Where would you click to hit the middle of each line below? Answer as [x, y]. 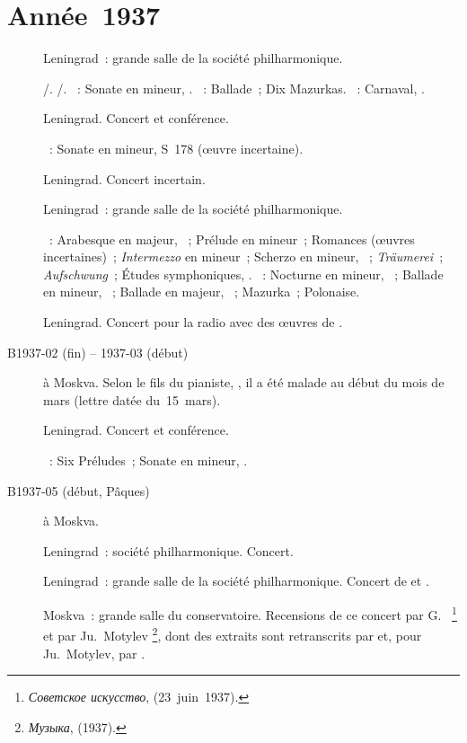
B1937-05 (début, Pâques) [79, 490]
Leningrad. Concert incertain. [124, 178]
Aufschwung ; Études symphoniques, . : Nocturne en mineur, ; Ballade [243, 274]
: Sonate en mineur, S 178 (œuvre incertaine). [176, 148]
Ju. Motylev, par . [94, 653]
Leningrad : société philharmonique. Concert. [168, 550]
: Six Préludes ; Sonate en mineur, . [148, 460]
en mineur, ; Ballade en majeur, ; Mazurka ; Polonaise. [202, 292]
